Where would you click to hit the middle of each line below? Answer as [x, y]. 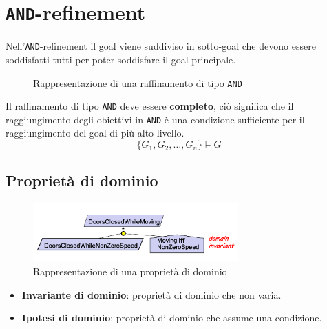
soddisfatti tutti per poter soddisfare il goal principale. [121, 59]
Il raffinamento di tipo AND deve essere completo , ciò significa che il [150, 106]
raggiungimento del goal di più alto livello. [95, 133]
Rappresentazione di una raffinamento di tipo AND [138, 82]
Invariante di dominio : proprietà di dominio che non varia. [151, 294]
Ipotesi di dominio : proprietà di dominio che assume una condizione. [172, 318]
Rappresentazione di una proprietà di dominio [130, 271]
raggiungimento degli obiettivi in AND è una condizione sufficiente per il [155, 119]
